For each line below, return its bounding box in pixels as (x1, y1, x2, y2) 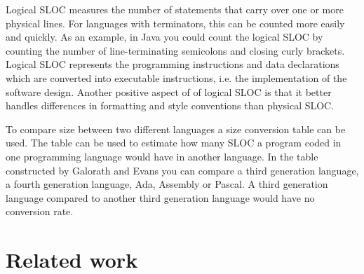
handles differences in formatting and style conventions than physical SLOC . (6, 98, 335, 113)
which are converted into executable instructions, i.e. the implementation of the (6, 70, 347, 85)
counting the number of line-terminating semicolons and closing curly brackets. (6, 43, 345, 57)
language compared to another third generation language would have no (6, 190, 315, 205)
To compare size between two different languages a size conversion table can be (6, 121, 346, 136)
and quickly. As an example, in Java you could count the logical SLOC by (6, 29, 323, 44)
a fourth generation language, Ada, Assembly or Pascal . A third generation (6, 177, 328, 191)
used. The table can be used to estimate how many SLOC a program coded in (6, 135, 342, 150)
